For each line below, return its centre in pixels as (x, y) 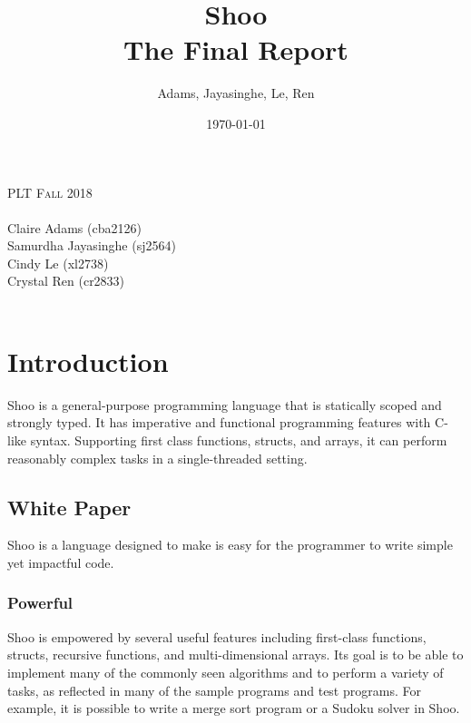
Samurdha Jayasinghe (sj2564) (92, 245)
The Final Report (236, 49)
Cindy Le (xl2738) (58, 263)
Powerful (40, 603)
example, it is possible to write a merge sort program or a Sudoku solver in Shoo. (234, 708)
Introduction (88, 361)
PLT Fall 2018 (50, 192)
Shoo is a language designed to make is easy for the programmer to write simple (230, 545)
